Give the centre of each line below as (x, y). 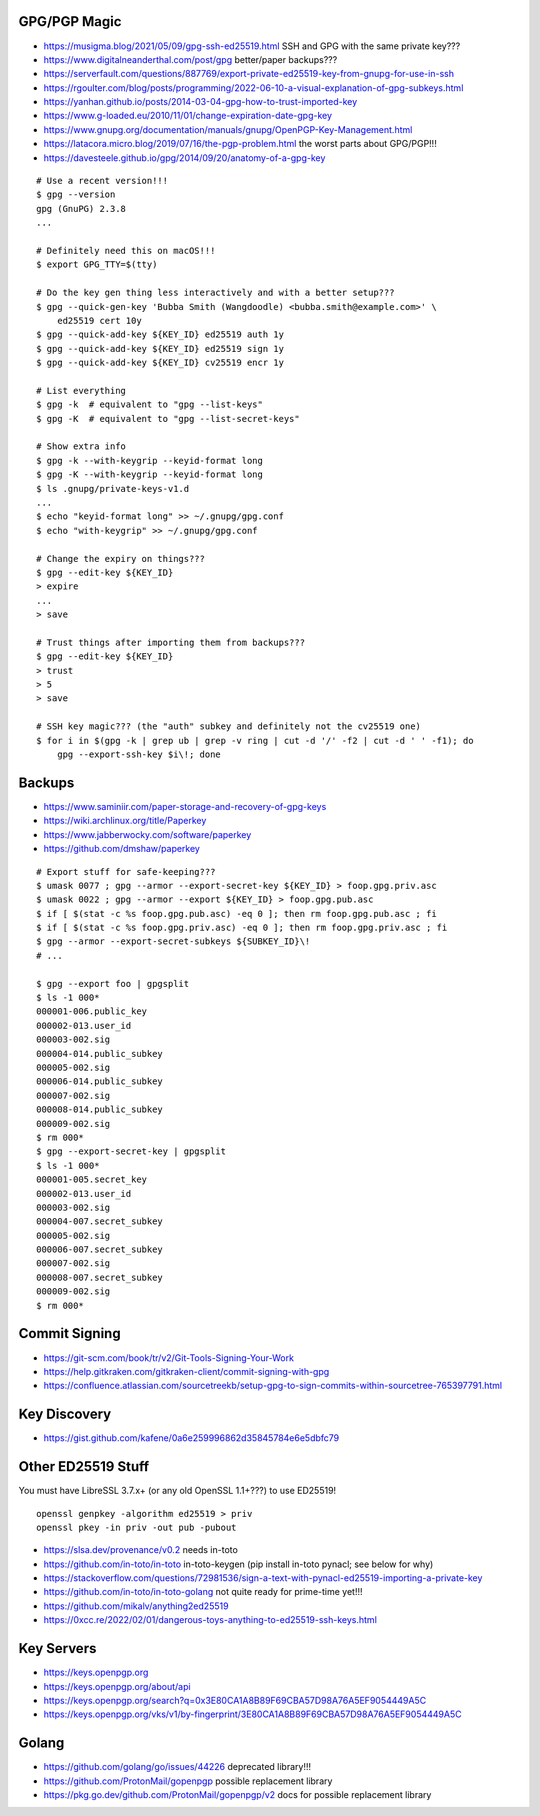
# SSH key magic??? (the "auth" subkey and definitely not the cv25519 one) (229, 726)
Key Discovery (65, 1414)
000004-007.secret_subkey (100, 1221)
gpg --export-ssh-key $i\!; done (139, 754)
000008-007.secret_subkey (100, 1277)
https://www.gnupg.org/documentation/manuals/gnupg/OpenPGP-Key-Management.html (228, 129)
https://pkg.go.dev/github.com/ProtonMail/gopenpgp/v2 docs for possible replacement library (237, 1795)
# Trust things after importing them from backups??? (170, 642)
